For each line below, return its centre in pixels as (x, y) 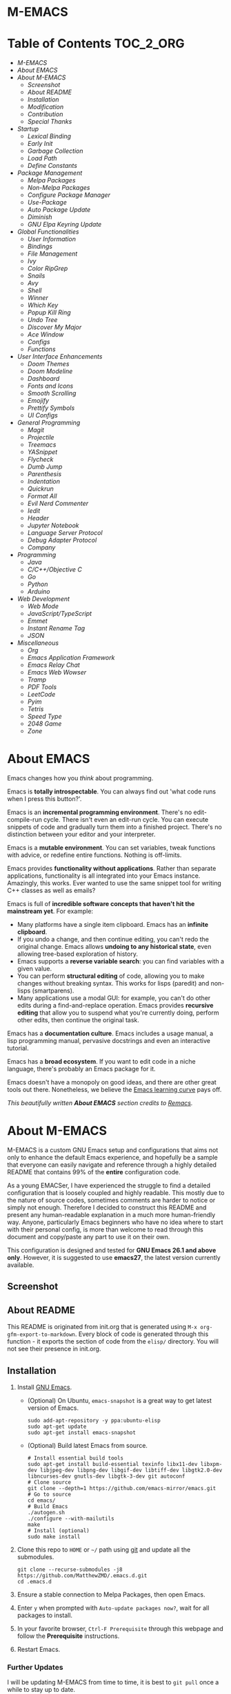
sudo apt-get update (57, 1427)
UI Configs (43, 415)
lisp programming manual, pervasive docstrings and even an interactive (109, 1041)
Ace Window (46, 335)
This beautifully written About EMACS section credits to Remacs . (100, 1103)
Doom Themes (48, 364)
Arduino (39, 592)
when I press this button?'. (44, 799)
